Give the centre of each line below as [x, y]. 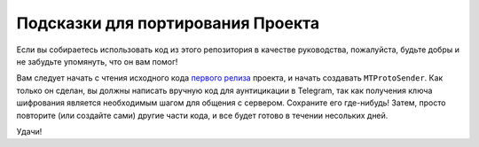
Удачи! [29, 131]
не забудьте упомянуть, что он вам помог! [97, 61]
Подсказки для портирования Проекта [168, 23]
